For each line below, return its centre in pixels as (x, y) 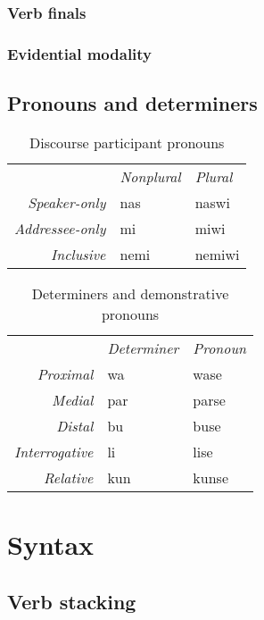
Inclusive (78, 254)
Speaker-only (67, 202)
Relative (68, 477)
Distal (75, 425)
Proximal (65, 373)
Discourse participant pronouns (127, 142)
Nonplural (150, 176)
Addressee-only (60, 228)
